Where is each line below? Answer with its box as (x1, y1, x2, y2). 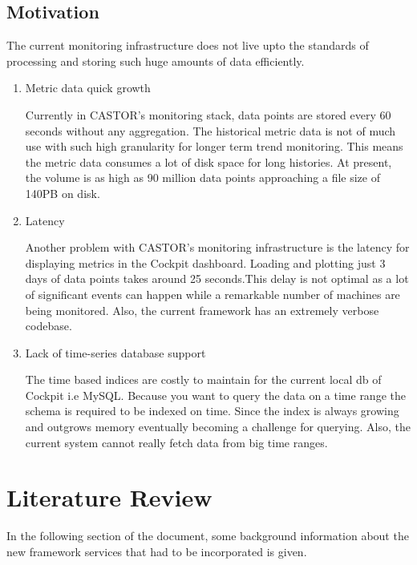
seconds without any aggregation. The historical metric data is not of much (25, 122, 396, 139)
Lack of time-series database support (25, 344, 206, 361)
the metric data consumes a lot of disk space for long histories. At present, (25, 153, 392, 170)
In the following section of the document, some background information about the (6, 527, 409, 544)
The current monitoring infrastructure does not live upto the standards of (6, 37, 369, 54)
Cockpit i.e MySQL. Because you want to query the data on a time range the (25, 386, 406, 403)
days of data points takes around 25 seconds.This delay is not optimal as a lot (25, 270, 409, 287)
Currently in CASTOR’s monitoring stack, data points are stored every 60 (25, 106, 391, 123)
